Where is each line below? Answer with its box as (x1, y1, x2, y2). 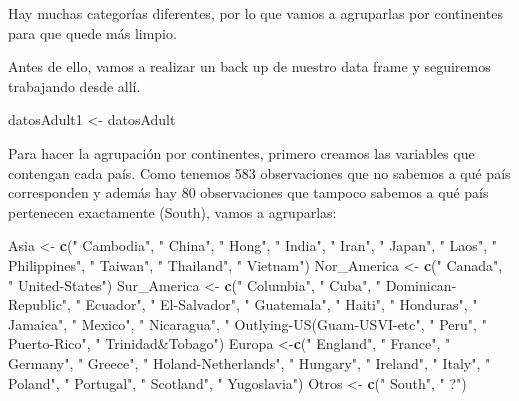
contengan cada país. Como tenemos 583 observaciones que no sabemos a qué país (8, 162, 511, 183)
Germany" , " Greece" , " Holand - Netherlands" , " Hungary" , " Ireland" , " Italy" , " (8, 352, 491, 373)
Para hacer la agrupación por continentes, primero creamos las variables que (8, 142, 475, 163)
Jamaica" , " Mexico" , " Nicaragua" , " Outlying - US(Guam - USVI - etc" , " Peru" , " (8, 313, 487, 334)
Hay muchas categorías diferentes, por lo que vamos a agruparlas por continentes (8, 3, 503, 23)
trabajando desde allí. (8, 75, 141, 96)
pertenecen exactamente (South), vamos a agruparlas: (8, 201, 337, 222)
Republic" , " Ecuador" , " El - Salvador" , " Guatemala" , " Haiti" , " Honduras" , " (8, 294, 478, 315)
